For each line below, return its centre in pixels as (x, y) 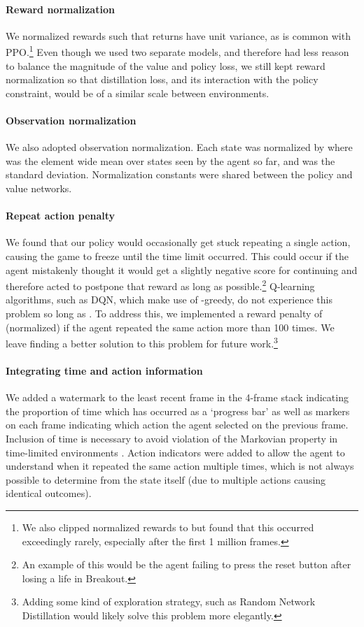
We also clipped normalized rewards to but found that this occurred (168, 527)
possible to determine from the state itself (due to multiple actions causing (166, 479)
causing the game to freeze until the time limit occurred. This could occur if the (177, 255)
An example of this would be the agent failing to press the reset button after (187, 564)
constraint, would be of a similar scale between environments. (138, 93)
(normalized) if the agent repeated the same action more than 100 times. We (170, 327)
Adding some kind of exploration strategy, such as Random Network (169, 601)
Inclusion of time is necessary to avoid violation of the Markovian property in (172, 439)
